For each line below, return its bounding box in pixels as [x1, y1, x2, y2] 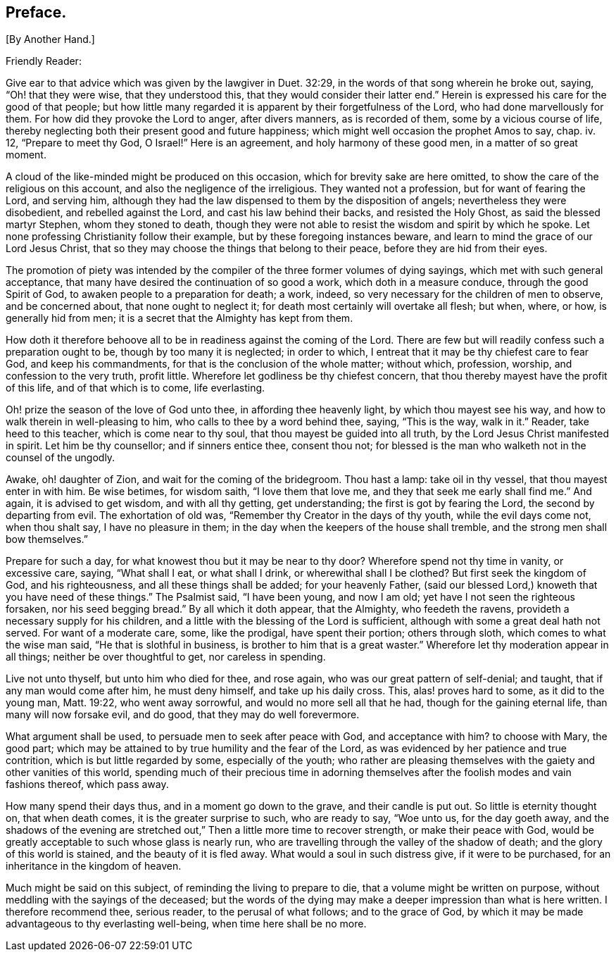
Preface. [6, 4, 67, 21]
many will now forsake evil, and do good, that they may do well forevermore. [6, 708, 360, 721]
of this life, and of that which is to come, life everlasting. [6, 382, 265, 394]
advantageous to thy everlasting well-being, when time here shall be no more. [6, 918, 367, 930]
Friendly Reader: [6, 55, 82, 68]
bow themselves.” [6, 533, 88, 546]
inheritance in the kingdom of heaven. [6, 860, 182, 872]
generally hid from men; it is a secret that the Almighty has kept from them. [6, 312, 353, 325]
